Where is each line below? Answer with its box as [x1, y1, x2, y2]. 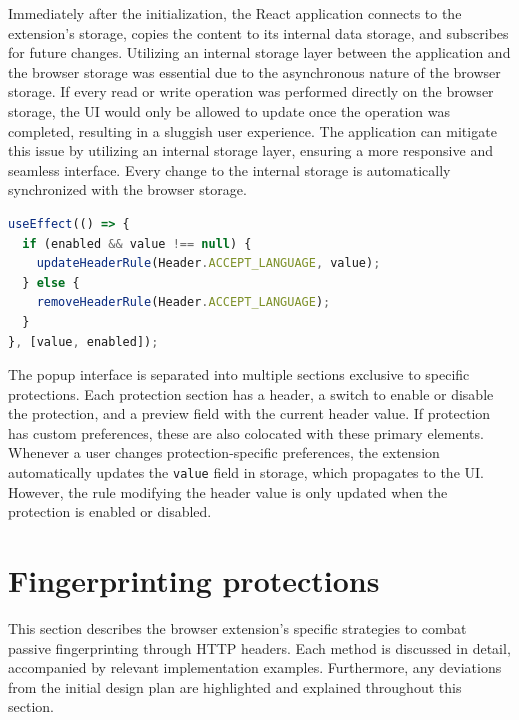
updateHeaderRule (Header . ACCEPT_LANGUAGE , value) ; [36, 256, 381, 271]
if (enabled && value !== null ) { [22, 236, 252, 251]
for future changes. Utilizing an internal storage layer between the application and [8, 42, 511, 63]
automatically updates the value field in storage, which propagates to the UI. [8, 462, 484, 483]
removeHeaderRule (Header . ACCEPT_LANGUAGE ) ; [36, 295, 331, 310]
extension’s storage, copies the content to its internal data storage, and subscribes [8, 22, 509, 43]
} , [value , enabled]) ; [8, 334, 159, 349]
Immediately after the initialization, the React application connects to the [8, 3, 462, 23]
